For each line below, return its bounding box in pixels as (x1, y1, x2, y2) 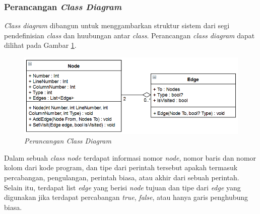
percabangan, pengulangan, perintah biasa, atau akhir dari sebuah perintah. (4, 172, 239, 182)
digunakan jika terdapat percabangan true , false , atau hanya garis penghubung (4, 192, 248, 202)
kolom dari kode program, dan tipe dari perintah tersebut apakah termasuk (4, 162, 238, 173)
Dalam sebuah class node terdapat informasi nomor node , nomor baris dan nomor (4, 152, 256, 163)
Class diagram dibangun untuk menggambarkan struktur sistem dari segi (4, 20, 230, 31)
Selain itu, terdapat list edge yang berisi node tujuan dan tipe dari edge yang (4, 182, 241, 192)
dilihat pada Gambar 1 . (4, 40, 77, 50)
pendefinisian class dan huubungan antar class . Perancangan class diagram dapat (4, 30, 255, 40)
